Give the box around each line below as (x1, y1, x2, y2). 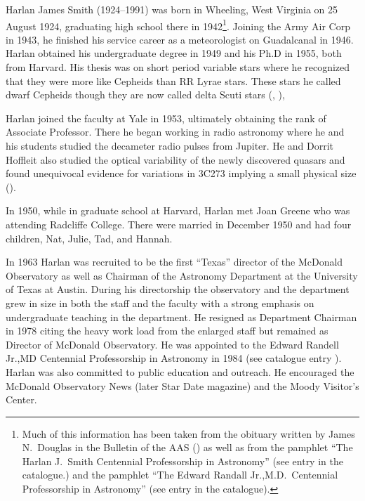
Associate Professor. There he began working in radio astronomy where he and (6, 124, 345, 139)
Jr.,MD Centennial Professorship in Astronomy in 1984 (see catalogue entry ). (6, 351, 342, 365)
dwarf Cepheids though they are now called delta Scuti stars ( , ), (6, 87, 285, 102)
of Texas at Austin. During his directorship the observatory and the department (6, 282, 350, 297)
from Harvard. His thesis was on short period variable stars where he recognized (6, 60, 350, 74)
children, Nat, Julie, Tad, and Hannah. (6, 230, 173, 245)
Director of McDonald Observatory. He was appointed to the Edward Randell (6, 337, 339, 351)
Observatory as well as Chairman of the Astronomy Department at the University (6, 268, 358, 282)
